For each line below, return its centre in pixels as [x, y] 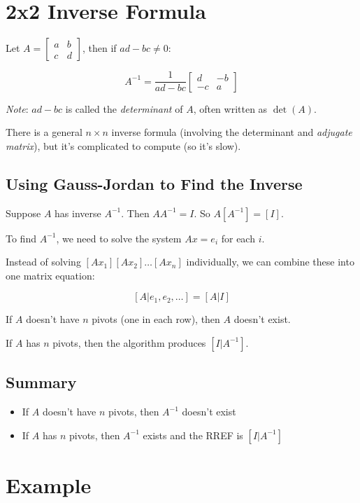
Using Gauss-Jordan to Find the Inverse [154, 183]
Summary [41, 382]
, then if [99, 48]
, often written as [230, 108]
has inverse [78, 213]
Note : [17, 108]
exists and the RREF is [193, 435]
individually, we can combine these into [270, 262]
